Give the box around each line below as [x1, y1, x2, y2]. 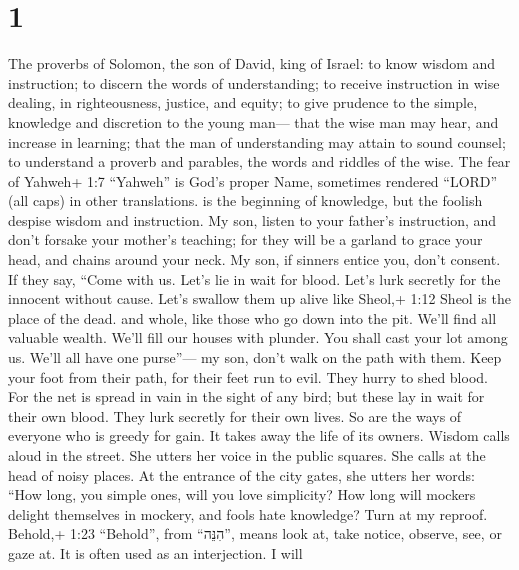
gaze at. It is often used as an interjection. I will [8, 542, 303, 563]
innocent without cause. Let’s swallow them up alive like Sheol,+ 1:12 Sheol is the [8, 288, 511, 309]
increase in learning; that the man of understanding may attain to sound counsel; [8, 131, 506, 152]
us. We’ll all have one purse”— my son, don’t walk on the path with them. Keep [8, 347, 502, 368]
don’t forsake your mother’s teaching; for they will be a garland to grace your [8, 229, 483, 250]
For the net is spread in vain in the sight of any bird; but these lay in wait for [8, 386, 485, 407]
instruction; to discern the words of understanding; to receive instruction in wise [8, 72, 500, 93]
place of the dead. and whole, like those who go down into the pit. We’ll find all [8, 307, 497, 328]
